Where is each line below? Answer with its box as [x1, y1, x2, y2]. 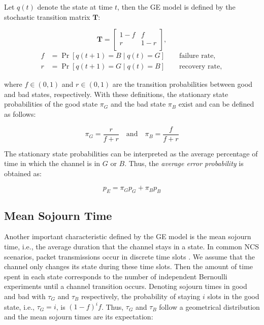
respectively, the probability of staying [81, 291, 201, 302]
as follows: [4, 109, 36, 119]
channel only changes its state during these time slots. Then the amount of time [4, 261, 253, 272]
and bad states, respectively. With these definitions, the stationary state [4, 88, 228, 99]
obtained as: [4, 168, 42, 178]
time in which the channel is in [4, 158, 101, 169]
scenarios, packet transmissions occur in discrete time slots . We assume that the [4, 251, 255, 262]
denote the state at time [37, 2, 113, 12]
